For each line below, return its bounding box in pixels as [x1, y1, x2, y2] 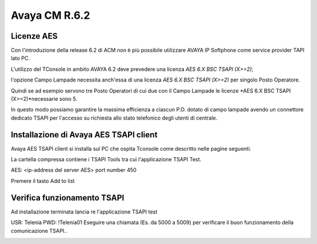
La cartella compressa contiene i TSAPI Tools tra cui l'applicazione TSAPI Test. [11, 156, 202, 163]
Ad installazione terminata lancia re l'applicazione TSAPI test [11, 208, 158, 215]
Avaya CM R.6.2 [11, 9, 90, 22]
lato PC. [11, 55, 31, 62]
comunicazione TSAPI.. [11, 227, 68, 234]
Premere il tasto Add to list [11, 177, 75, 184]
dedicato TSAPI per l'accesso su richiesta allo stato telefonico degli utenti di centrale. [11, 114, 218, 121]
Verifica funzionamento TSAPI [11, 192, 124, 202]
